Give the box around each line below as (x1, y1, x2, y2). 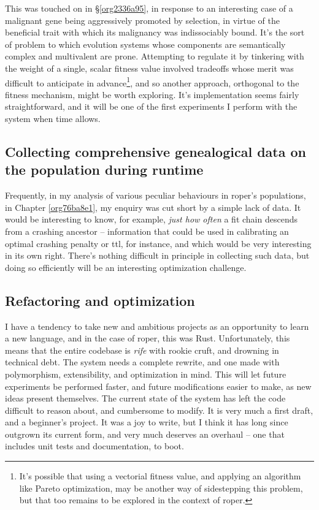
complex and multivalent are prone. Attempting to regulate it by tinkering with (5, 50, 304, 63)
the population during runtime (5, 160, 204, 179)
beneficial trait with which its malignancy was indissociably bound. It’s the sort (5, 26, 305, 39)
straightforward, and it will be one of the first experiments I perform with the (5, 100, 298, 113)
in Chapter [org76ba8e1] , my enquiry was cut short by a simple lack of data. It (5, 200, 301, 213)
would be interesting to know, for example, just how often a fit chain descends (5, 213, 298, 226)
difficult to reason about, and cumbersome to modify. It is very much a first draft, (5, 403, 313, 416)
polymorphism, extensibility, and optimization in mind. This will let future (5, 367, 286, 380)
